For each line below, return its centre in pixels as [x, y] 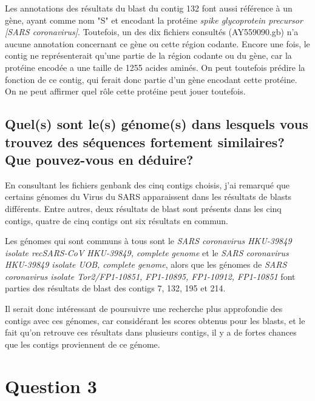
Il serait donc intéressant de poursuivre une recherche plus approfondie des [144, 309]
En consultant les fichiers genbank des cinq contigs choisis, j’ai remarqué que [147, 184]
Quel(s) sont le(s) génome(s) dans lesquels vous [157, 124]
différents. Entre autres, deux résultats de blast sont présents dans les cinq [143, 208]
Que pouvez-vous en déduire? [99, 159]
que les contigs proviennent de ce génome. [83, 344]
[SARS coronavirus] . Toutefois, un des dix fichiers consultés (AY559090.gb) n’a [152, 32]
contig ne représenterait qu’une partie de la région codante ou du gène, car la [148, 55]
